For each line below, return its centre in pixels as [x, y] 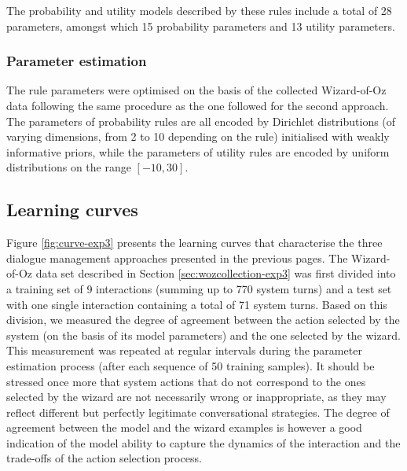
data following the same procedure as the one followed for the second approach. [198, 105]
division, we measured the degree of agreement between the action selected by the [203, 320]
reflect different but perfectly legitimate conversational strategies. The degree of [198, 412]
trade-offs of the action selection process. [104, 458]
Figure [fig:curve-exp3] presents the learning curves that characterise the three [194, 243]
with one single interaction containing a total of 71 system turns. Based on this [197, 304]
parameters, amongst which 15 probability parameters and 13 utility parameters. [201, 26]
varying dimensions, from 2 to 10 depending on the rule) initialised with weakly [198, 136]
